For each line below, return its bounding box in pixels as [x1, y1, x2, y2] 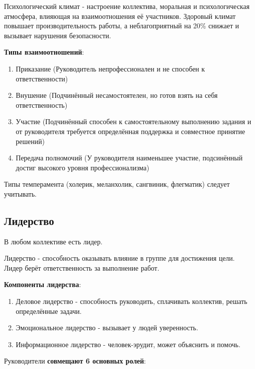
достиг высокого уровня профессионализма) [15, 162, 150, 172]
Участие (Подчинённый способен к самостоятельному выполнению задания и [15, 116, 252, 127]
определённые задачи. [15, 305, 82, 316]
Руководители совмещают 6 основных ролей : [4, 356, 146, 366]
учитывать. [4, 188, 37, 199]
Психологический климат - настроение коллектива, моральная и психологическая [4, 1, 250, 11]
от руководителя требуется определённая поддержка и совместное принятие [15, 126, 245, 136]
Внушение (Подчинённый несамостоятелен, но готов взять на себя [15, 90, 218, 100]
